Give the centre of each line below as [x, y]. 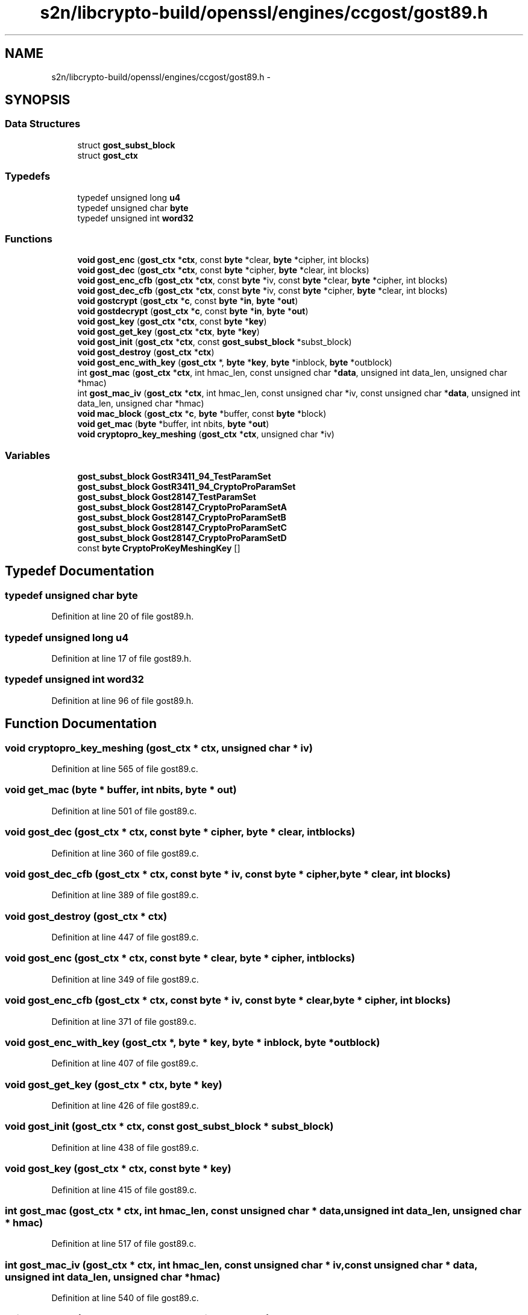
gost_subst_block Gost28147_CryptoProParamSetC [182, 528]
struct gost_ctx [108, 155]
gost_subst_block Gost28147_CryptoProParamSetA [182, 507]
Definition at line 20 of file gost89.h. [123, 616]
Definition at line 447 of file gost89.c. [125, 937]
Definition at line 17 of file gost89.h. [121, 659]
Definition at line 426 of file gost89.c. [125, 1105]
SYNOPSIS [38, 100]
